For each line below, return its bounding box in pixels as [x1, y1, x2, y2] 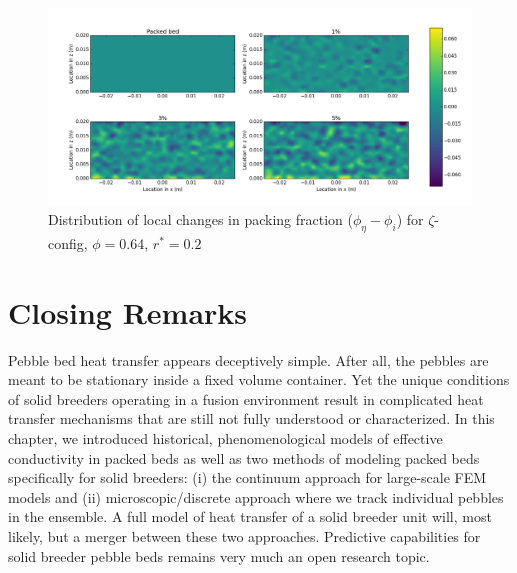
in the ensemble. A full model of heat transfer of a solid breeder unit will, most [8, 506, 492, 527]
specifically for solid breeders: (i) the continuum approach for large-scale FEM [8, 467, 487, 488]
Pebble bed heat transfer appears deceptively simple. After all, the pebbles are [8, 349, 489, 370]
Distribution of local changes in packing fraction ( [48, 209, 353, 230]
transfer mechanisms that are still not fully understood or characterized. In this [8, 408, 495, 429]
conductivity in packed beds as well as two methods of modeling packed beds [8, 447, 480, 468]
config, [48, 232, 88, 253]
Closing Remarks [8, 291, 248, 332]
